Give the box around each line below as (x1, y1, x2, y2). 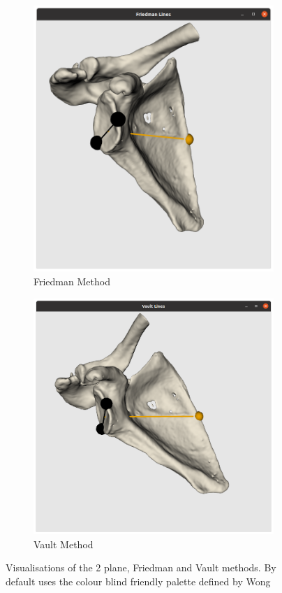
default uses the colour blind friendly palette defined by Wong (6, 573, 271, 588)
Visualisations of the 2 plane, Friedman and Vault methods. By (6, 560, 276, 575)
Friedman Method (34, 274, 110, 289)
